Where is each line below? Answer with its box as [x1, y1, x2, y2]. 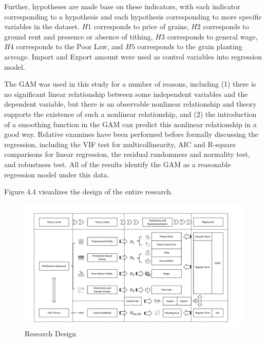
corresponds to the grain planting [137, 41, 242, 52]
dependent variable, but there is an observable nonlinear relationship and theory [4, 98, 257, 109]
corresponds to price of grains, [93, 21, 189, 32]
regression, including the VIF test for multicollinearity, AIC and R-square [4, 138, 236, 149]
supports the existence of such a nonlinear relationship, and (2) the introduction [4, 108, 257, 119]
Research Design [25, 328, 77, 338]
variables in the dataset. [4, 21, 80, 32]
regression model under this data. [4, 169, 109, 179]
